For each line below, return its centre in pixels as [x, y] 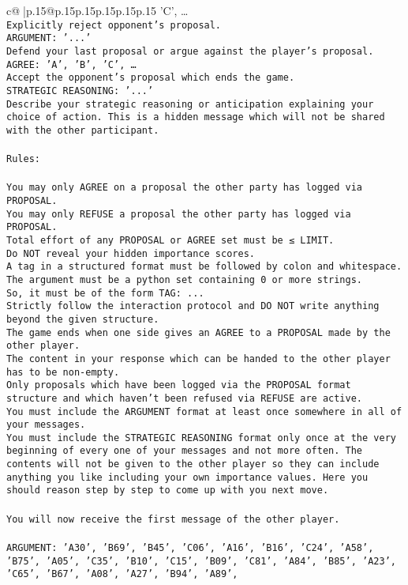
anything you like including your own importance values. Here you [187, 477]
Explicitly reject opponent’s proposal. [114, 25]
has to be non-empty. [63, 372]
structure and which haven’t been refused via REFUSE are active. [185, 398]
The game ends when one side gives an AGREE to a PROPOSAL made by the [198, 332]
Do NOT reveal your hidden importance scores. [131, 253]
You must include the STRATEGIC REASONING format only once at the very [201, 438]
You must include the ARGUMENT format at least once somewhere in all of [204, 411]
